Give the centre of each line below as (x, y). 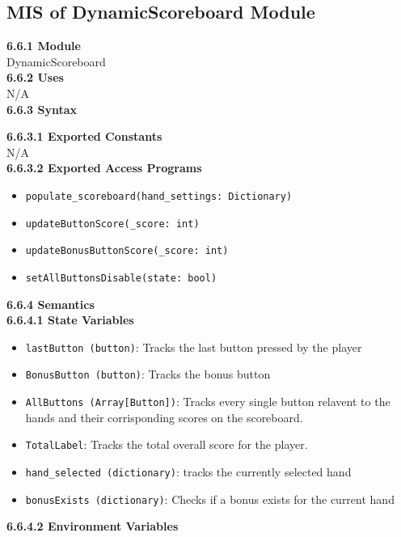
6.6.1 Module (44, 46)
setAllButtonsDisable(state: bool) (121, 278)
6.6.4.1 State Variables (70, 320)
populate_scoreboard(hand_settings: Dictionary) (159, 196)
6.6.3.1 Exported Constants (84, 136)
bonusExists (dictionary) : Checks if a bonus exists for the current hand (210, 499)
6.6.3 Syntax (42, 109)
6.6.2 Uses (35, 77)
